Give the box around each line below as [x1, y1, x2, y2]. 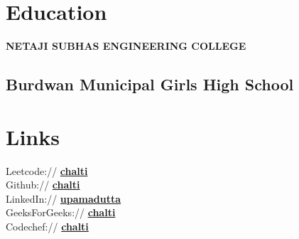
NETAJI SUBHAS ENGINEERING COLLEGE [6, 38, 246, 53]
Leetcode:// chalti [6, 163, 88, 178]
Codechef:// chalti [6, 219, 89, 233]
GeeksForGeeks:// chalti [6, 205, 116, 220]
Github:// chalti [6, 177, 80, 192]
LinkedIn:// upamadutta [6, 191, 121, 206]
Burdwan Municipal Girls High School [6, 73, 294, 95]
